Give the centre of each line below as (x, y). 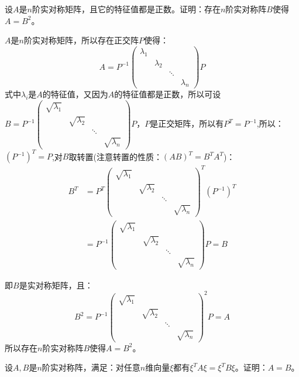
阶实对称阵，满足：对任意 (91, 367)
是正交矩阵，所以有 (187, 123)
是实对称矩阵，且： (56, 285)
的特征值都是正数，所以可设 (168, 94)
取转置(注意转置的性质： (115, 156)
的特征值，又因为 (75, 94)
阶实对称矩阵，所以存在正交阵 (81, 40)
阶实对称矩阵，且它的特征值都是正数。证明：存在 (126, 9)
